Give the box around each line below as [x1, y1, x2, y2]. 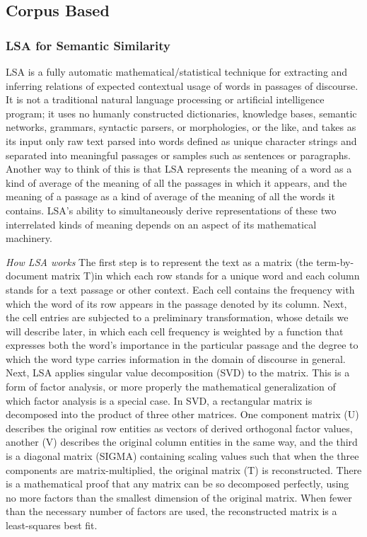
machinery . [6, 231, 52, 246]
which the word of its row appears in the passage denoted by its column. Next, [6, 296, 347, 311]
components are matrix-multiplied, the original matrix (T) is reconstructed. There [6, 462, 362, 477]
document [6, 268, 48, 283]
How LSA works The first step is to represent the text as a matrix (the [6, 254, 313, 269]
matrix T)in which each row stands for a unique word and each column [51, 268, 360, 283]
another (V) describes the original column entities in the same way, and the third [6, 434, 358, 449]
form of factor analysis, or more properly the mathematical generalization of [6, 379, 336, 394]
